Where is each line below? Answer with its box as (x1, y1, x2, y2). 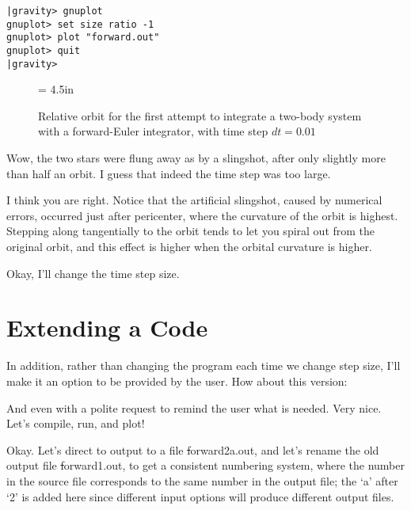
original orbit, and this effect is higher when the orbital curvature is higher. (6, 238, 372, 255)
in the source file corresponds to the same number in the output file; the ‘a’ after (6, 472, 398, 489)
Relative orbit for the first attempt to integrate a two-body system (38, 107, 362, 124)
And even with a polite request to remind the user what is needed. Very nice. (6, 399, 382, 416)
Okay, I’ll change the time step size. (6, 265, 180, 281)
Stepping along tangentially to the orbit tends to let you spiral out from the (6, 223, 375, 239)
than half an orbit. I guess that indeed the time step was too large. (6, 165, 331, 181)
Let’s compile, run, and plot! (6, 415, 145, 432)
